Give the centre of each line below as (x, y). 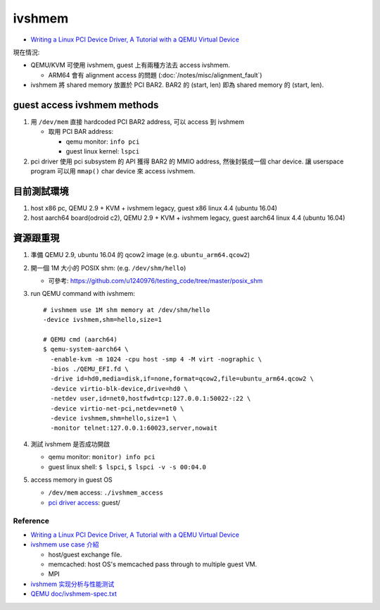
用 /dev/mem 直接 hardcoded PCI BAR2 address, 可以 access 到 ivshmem (137, 122)
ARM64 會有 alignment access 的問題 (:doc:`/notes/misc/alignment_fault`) (155, 75)
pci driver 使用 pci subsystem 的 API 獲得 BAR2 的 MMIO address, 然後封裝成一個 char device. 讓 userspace (187, 161)
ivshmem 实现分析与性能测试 (72, 584)
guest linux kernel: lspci (103, 151)
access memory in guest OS (71, 480)
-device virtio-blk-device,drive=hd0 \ (119, 388)
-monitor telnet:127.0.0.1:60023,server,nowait (134, 428)
